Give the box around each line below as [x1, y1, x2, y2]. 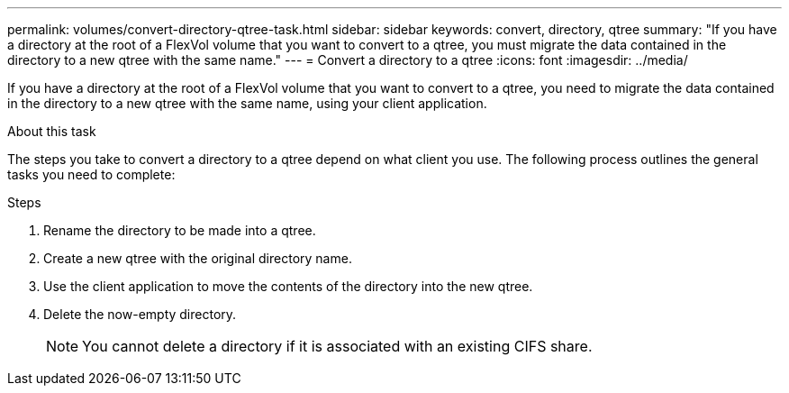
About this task [7, 123, 96, 139]
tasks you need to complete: [7, 167, 176, 182]
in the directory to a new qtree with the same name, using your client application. [7, 96, 487, 111]
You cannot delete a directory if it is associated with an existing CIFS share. [82, 337, 593, 355]
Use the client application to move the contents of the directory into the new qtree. [43, 279, 533, 294]
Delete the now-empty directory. [43, 306, 237, 322]
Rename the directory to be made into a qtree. [43, 223, 316, 238]
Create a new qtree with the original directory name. [43, 251, 352, 266]
